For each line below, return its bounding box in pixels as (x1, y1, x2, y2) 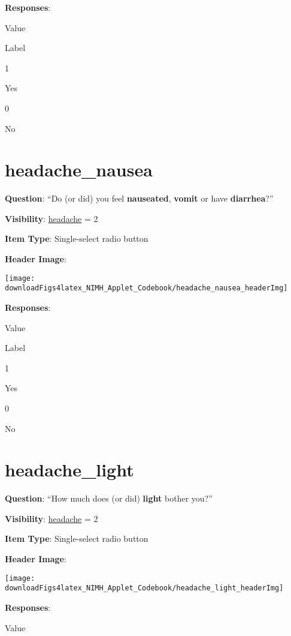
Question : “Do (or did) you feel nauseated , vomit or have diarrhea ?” (5, 192, 274, 205)
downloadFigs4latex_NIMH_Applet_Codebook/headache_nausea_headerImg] (5, 284, 288, 293)
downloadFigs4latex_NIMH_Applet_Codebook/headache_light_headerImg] (5, 584, 284, 593)
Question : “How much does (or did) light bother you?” (5, 492, 213, 505)
